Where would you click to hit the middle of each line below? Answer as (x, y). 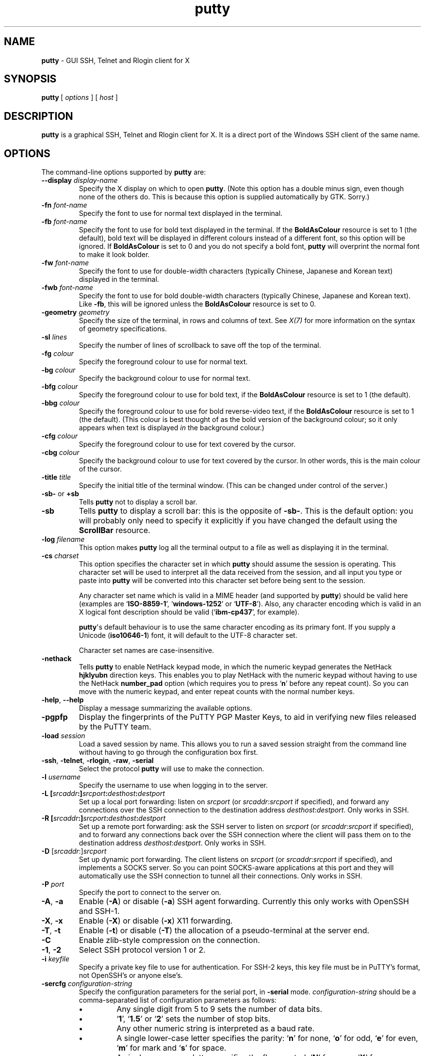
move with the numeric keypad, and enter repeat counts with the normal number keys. (217, 692)
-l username (61, 777)
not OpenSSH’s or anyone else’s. (131, 975)
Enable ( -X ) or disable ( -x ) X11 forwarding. (156, 921)
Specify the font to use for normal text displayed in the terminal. (181, 213)
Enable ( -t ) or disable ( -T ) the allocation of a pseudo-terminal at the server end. (224, 931)
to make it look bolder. (114, 255)
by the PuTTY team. (115, 727)
